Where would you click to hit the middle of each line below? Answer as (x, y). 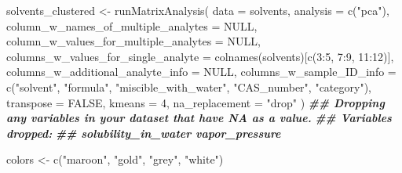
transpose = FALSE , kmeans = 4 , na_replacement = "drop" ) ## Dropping (196, 102)
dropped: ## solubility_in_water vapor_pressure (144, 133)
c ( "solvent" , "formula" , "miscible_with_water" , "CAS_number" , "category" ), (189, 86)
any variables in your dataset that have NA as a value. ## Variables (199, 118)
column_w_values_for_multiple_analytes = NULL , (133, 41)
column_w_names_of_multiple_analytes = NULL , (132, 25)
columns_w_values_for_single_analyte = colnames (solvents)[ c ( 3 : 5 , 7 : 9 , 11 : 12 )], (200, 56)
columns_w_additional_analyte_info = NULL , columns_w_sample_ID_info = (201, 72)
